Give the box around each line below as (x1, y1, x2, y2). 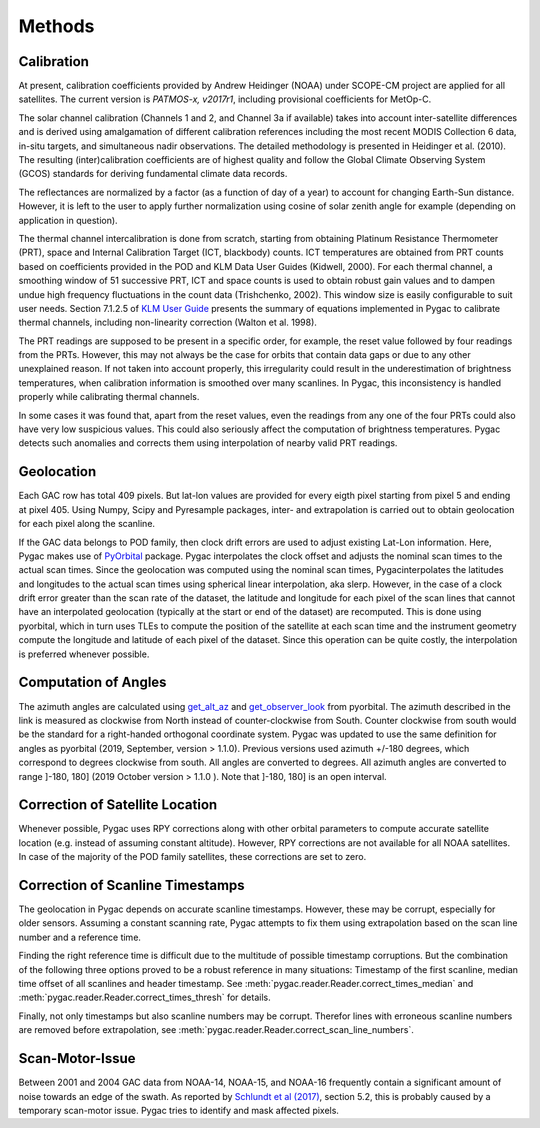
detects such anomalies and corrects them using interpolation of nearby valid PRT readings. (18, 437, 398, 449)
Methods (18, 15, 95, 37)
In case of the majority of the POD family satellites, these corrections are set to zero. (18, 851, 367, 863)
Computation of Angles (18, 674, 167, 691)
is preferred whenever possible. (18, 648, 150, 660)
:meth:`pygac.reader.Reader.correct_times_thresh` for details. (18, 991, 271, 1004)
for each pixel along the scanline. (18, 518, 155, 530)
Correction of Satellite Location (18, 796, 218, 814)
